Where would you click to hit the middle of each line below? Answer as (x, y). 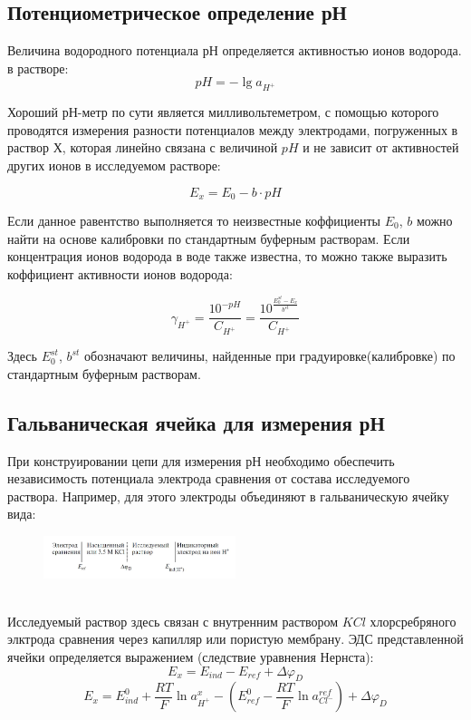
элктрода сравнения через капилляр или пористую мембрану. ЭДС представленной (235, 639)
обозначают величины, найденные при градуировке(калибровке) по (270, 356)
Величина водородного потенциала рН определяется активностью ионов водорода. (235, 50)
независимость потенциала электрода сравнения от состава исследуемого (209, 478)
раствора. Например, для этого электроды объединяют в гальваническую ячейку (228, 496)
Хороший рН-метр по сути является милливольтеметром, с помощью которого (223, 112)
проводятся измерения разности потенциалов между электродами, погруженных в (233, 129)
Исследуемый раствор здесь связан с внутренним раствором (173, 621)
